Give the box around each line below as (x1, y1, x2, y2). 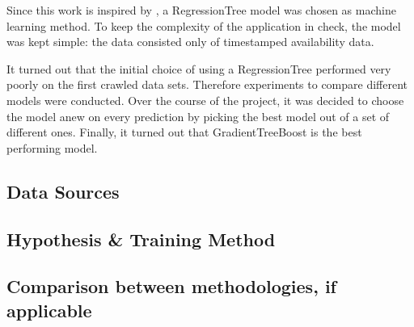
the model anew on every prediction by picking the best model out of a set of (6, 107, 390, 124)
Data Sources (6, 178, 120, 203)
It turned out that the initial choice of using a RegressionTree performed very (6, 60, 391, 77)
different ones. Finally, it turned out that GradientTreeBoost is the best (6, 124, 362, 140)
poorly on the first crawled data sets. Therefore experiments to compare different (6, 76, 408, 93)
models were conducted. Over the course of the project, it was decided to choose (6, 91, 404, 108)
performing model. (6, 139, 98, 156)
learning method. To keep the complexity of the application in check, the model (6, 17, 401, 34)
